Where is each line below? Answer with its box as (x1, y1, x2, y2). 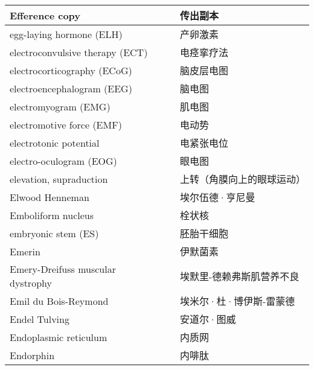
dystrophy (10, 276, 52, 290)
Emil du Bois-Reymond (10, 293, 109, 308)
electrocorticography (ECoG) (10, 63, 132, 77)
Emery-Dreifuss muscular (10, 262, 116, 276)
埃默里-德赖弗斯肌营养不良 (180, 269, 300, 283)
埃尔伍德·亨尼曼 (180, 190, 255, 204)
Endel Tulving (10, 311, 69, 326)
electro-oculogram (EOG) (10, 153, 117, 168)
